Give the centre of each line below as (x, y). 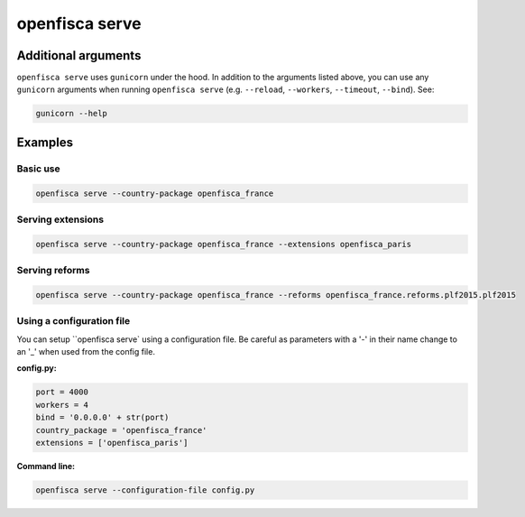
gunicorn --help (72, 114)
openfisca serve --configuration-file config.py (145, 490)
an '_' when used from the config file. (86, 351)
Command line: (46, 466)
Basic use (38, 169)
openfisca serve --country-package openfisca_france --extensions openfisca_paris (224, 244)
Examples (45, 142)
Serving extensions (60, 219)
